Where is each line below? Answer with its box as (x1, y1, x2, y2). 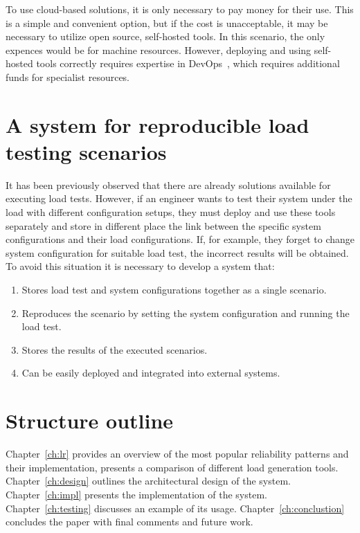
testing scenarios (6, 137, 167, 165)
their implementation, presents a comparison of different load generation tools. (6, 460, 339, 474)
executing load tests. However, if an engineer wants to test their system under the (6, 191, 352, 206)
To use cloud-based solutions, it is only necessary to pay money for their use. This (6, 2, 354, 16)
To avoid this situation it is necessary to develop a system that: (6, 259, 275, 273)
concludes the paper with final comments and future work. (6, 514, 253, 529)
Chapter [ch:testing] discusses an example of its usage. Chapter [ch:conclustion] (6, 500, 345, 515)
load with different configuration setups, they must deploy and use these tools (6, 205, 336, 219)
